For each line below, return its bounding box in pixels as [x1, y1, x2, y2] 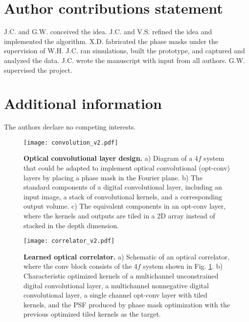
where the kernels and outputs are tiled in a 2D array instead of [23, 211, 215, 221]
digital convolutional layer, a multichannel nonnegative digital [23, 280, 209, 290]
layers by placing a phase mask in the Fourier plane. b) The [23, 172, 203, 182]
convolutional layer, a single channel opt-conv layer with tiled [23, 290, 207, 300]
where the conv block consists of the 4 [23, 261, 137, 271]
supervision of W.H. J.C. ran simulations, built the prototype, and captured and [4, 45, 245, 56]
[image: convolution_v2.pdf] [23, 139, 118, 146]
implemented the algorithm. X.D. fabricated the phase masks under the [4, 36, 219, 46]
